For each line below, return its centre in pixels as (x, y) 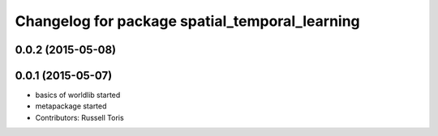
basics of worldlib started (78, 95)
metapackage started (71, 106)
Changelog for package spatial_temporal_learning (187, 21)
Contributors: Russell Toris (80, 117)
